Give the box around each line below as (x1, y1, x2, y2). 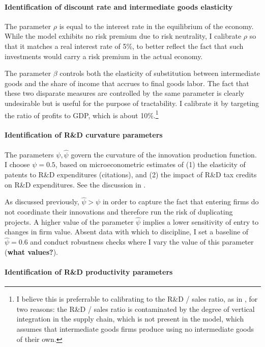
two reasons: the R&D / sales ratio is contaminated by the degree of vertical (16, 303, 255, 314)
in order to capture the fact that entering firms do (102, 196, 259, 207)
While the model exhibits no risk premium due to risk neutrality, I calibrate (5, 31, 242, 41)
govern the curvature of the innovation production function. (71, 149, 257, 159)
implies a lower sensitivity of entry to (142, 216, 259, 227)
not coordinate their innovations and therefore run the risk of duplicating (5, 206, 233, 217)
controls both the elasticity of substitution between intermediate (60, 68, 260, 78)
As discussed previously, (5, 196, 79, 207)
